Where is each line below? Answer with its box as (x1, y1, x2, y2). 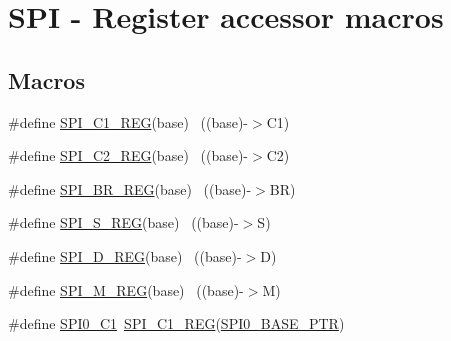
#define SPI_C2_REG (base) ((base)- (8, 145, 249, 166)
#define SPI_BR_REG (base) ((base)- (8, 178, 252, 199)
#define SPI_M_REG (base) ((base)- (8, 279, 244, 300)
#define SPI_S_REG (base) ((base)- (8, 212, 239, 233)
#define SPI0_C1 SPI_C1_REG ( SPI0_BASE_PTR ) (8, 313, 345, 334)
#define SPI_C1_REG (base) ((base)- (8, 111, 249, 132)
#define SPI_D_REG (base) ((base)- (8, 245, 242, 266)
